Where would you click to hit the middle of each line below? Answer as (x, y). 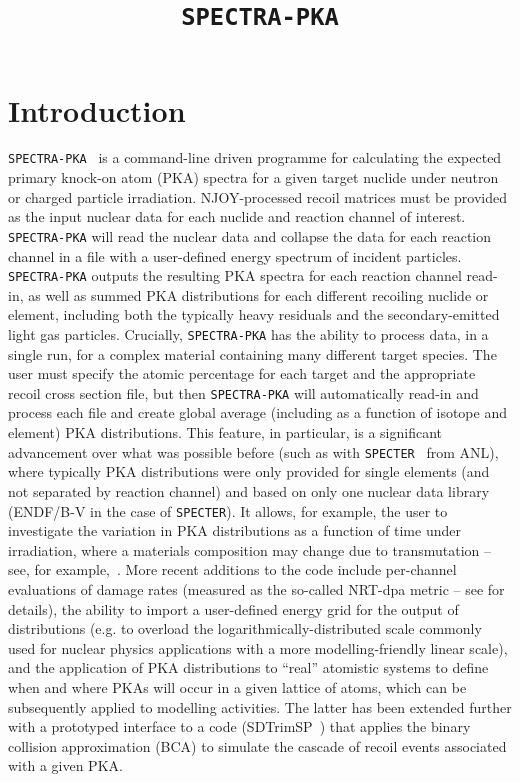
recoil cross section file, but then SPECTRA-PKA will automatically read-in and (243, 392)
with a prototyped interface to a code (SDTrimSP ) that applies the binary (239, 726)
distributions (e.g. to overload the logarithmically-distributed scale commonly (245, 628)
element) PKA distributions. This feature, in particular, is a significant (225, 432)
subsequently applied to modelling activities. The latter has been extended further (260, 706)
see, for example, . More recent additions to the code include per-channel (232, 569)
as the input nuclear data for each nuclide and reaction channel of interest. (237, 216)
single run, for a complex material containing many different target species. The (252, 353)
